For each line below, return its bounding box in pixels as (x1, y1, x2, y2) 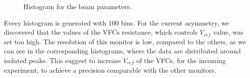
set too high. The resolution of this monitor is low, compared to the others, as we (4, 36, 246, 46)
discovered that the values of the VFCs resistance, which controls (4, 27, 198, 37)
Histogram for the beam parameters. (23, 1, 132, 11)
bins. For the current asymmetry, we (121, 17, 229, 27)
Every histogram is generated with (4, 17, 106, 27)
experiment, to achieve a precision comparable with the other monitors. (4, 65, 217, 75)
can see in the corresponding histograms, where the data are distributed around (4, 46, 241, 56)
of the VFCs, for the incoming (136, 55, 226, 65)
